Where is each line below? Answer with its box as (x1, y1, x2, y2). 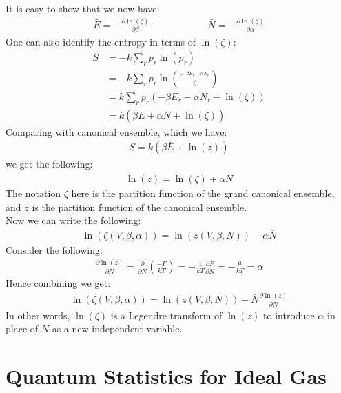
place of (6, 321, 39, 336)
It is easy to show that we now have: (6, 1, 160, 15)
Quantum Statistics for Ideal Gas (6, 362, 327, 390)
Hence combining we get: (6, 276, 111, 290)
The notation (6, 186, 61, 201)
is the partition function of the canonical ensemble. (32, 199, 247, 214)
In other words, (6, 308, 70, 322)
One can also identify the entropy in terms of (6, 34, 196, 49)
